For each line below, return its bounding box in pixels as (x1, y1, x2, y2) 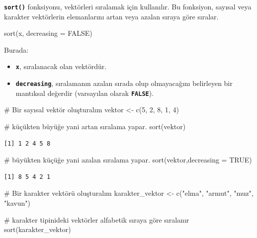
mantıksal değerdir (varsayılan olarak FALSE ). (15, 87, 154, 98)
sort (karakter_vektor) (4, 224, 71, 235)
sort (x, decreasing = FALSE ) (4, 28, 92, 38)
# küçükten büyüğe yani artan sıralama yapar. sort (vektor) (4, 121, 186, 131)
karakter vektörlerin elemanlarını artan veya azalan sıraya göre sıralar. (4, 11, 219, 21)
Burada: (4, 44, 28, 55)
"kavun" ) (4, 197, 30, 208)
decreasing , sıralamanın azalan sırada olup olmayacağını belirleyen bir (15, 78, 233, 88)
